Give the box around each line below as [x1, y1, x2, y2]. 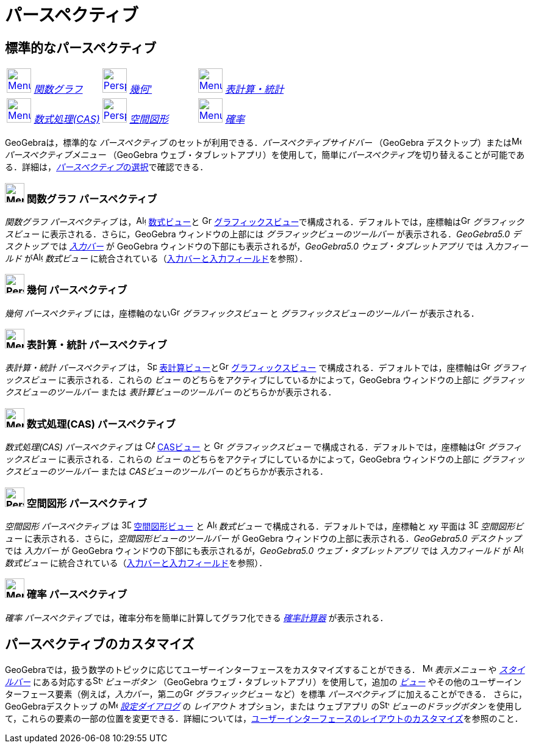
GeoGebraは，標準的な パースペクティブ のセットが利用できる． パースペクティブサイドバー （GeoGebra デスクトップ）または [5, 137, 512, 148]
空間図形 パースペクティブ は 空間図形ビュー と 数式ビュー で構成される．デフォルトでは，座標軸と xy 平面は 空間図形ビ [5, 520, 524, 531]
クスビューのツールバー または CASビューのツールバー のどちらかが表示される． [5, 466, 328, 477]
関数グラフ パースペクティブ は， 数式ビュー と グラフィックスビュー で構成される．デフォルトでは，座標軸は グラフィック [5, 216, 524, 227]
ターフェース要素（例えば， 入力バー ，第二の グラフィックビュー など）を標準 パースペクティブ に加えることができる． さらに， [5, 688, 527, 699]
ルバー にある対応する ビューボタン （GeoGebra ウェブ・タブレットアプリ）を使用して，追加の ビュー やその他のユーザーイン [5, 676, 522, 687]
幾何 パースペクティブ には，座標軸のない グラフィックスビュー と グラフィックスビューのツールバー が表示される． [5, 307, 479, 318]
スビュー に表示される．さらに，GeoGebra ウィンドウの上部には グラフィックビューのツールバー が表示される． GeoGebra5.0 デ [5, 228, 521, 239]
